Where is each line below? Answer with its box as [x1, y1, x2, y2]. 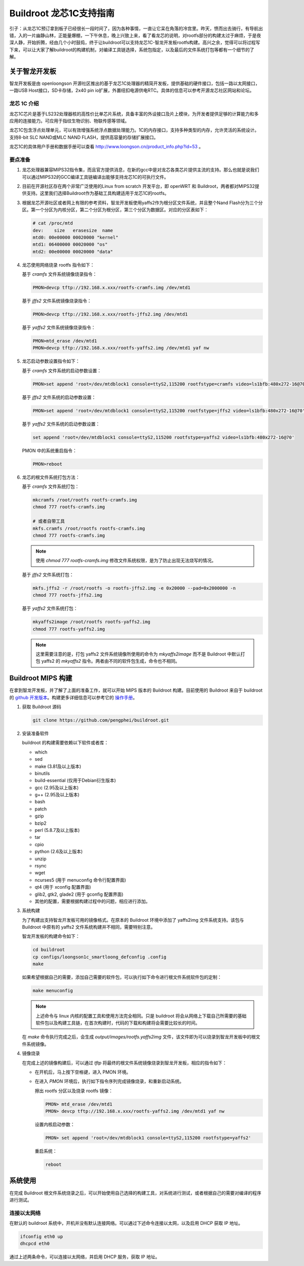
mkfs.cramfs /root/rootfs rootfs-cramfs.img [32, 526, 145, 531]
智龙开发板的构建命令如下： [22, 933, 80, 939]
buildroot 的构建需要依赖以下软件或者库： [22, 739, 109, 746]
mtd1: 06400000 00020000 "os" [32, 242, 108, 247]
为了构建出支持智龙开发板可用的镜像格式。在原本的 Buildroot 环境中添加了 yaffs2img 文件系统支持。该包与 [22, 917, 244, 923]
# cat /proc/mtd [32, 220, 73, 226]
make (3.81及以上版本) [34, 763, 82, 769]
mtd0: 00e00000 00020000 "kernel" [32, 234, 119, 240]
